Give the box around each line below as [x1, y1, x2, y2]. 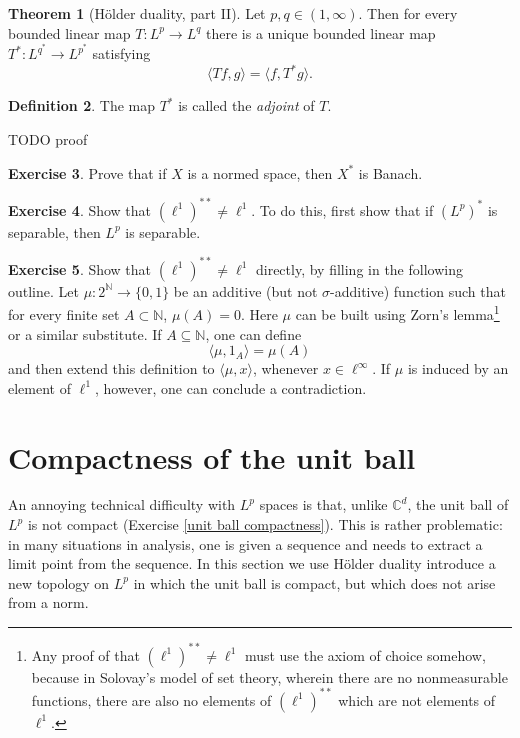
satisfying [92, 43, 151, 64]
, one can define [205, 323, 302, 344]
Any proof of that [31, 644, 140, 665]
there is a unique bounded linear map [206, 22, 436, 43]
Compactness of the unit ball [8, 436, 416, 477]
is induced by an [407, 358, 509, 379]
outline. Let [8, 280, 79, 301]
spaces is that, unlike [259, 494, 388, 515]
